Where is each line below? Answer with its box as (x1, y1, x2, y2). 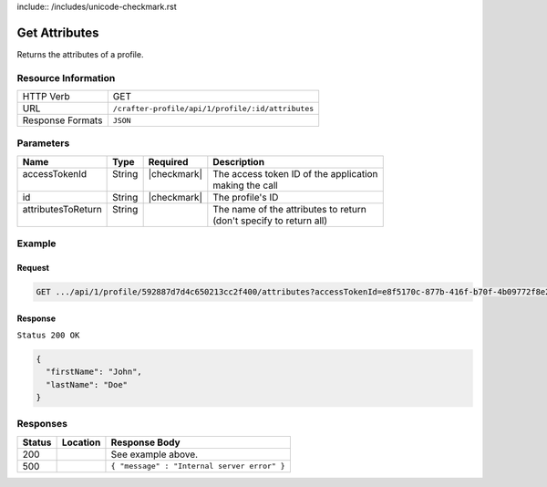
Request (16, 262, 50, 273)
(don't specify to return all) (212, 214, 328, 227)
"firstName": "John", (46, 367, 143, 378)
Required (148, 155, 189, 168)
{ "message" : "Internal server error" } (110, 461, 286, 471)
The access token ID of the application (212, 167, 378, 180)
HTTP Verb (22, 90, 70, 103)
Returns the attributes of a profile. (16, 48, 144, 59)
